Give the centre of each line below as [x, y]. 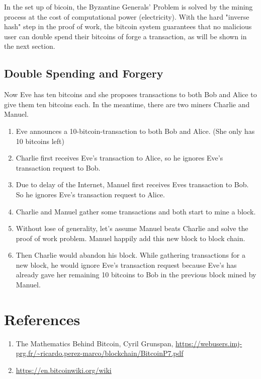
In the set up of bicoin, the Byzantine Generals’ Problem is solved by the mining [128, 7]
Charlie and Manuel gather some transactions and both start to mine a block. [136, 211]
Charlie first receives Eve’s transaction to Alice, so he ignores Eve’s [119, 158]
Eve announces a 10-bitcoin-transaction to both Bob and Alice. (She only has [135, 131]
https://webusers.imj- [209, 343]
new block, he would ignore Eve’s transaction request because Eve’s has [126, 264]
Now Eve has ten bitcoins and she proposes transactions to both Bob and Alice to [130, 94]
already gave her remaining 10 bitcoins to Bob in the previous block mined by [136, 275]
